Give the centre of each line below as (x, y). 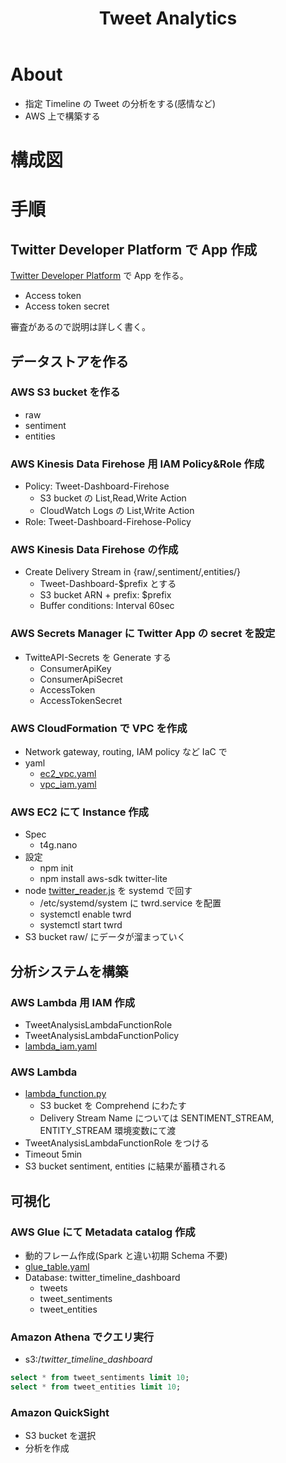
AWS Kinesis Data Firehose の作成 (94, 550)
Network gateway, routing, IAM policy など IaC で (126, 751)
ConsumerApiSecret (81, 679)
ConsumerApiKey (75, 668)
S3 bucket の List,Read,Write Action (113, 498)
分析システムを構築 (69, 971)
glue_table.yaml (57, 1266)
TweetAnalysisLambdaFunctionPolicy (102, 1035)
